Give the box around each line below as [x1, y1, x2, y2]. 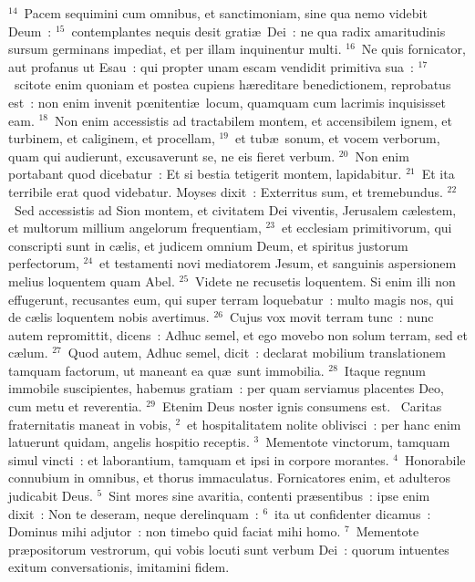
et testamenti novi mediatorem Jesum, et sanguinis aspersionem [99, 254, 457, 273]
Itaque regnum [344, 360, 426, 379]
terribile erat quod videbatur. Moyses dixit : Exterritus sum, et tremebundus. [8, 182, 443, 201]
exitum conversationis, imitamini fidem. [8, 557, 230, 577]
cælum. [8, 343, 48, 362]
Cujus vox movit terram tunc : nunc [229, 307, 434, 327]
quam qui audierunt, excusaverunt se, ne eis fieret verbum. [8, 146, 336, 165]
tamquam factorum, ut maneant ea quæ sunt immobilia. [8, 360, 325, 379]
